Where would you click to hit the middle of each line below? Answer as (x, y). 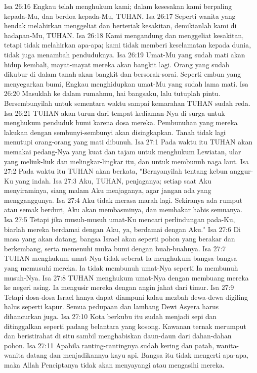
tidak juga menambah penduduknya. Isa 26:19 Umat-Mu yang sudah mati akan (125, 54)
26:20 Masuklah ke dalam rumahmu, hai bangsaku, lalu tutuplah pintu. (112, 93)
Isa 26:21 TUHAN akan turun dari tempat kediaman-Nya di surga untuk (115, 113)
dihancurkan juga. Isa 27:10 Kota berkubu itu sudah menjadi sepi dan (110, 316)
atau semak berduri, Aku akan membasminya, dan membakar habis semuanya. (123, 210)
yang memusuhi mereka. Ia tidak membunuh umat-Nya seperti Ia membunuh (121, 268)
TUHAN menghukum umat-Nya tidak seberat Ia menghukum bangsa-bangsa (121, 258)
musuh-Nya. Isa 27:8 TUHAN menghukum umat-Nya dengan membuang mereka (126, 277)
